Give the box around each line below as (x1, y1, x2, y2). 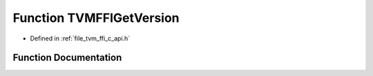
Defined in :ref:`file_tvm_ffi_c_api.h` (30, 34, 131, 42)
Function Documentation (12, 52, 122, 64)
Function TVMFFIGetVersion (12, 10, 180, 25)
